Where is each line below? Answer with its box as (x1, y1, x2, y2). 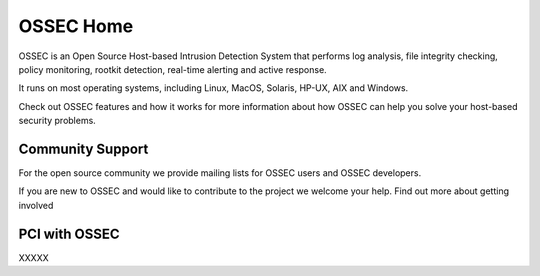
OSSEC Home (18, 15, 134, 37)
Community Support (18, 140, 149, 157)
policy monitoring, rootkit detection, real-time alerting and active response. (18, 63, 327, 75)
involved (18, 199, 54, 211)
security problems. (18, 115, 97, 127)
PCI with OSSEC (18, 225, 120, 242)
